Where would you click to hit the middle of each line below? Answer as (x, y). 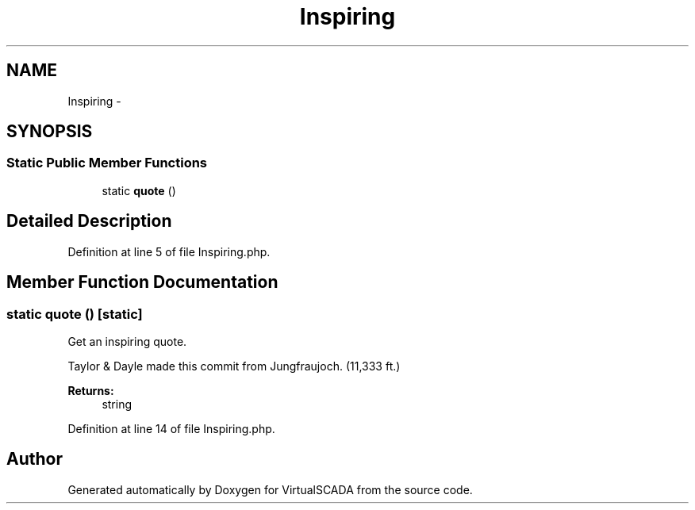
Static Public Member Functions (107, 163)
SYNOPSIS (50, 132)
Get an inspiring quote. (127, 341)
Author (35, 459)
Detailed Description (89, 221)
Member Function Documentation (142, 282)
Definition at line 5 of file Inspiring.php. (169, 251)
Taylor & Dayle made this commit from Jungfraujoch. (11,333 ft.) (234, 366)
